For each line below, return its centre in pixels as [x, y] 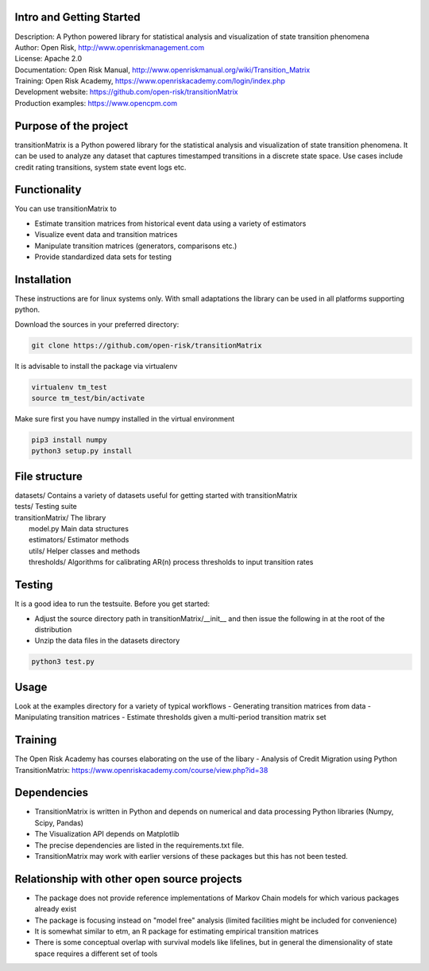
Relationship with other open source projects [128, 879]
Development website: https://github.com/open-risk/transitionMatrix [126, 92]
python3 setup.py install [82, 451]
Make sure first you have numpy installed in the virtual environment [125, 419]
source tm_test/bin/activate [88, 398]
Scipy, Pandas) [59, 822]
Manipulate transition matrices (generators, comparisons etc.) [136, 246]
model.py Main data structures [79, 529]
